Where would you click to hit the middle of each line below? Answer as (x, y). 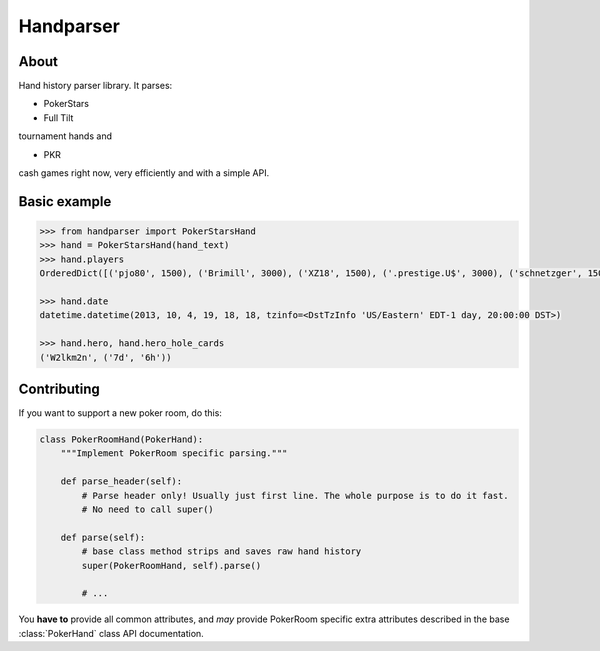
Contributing (59, 388)
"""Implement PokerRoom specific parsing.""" (174, 453)
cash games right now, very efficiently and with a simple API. (144, 173)
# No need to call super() (147, 509)
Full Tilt (58, 117)
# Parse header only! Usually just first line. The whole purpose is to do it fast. (295, 495)
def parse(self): (103, 537)
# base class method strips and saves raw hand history (221, 551)
